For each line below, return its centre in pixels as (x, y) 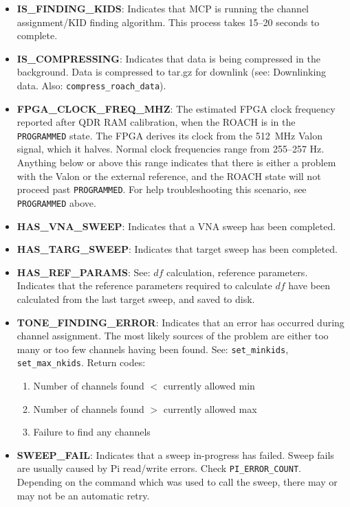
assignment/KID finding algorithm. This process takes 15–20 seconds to (168, 22)
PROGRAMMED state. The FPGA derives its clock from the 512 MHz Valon (169, 135)
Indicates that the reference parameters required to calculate (144, 285)
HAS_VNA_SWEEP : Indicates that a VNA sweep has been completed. (176, 226)
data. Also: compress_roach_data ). (91, 85)
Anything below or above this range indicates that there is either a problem (176, 162)
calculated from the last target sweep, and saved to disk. (136, 298)
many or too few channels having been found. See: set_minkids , (153, 349)
